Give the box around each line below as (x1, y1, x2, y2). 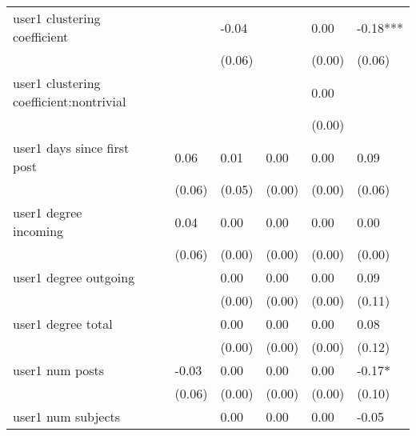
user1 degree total (13, 314, 113, 333)
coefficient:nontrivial (13, 92, 126, 110)
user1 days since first (13, 138, 130, 157)
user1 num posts (13, 361, 105, 379)
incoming (13, 222, 64, 240)
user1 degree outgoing (13, 268, 135, 286)
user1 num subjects (13, 407, 121, 426)
